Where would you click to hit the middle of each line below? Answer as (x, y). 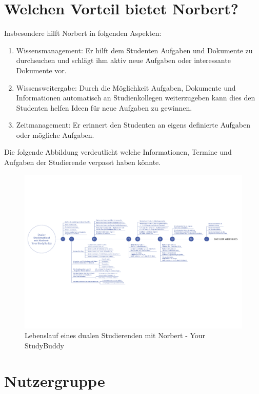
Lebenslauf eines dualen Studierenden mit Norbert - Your (115, 335)
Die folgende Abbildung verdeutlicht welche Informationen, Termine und (118, 152)
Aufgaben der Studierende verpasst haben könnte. (83, 162)
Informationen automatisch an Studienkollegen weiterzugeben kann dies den (136, 98)
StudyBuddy (44, 345)
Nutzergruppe (55, 380)
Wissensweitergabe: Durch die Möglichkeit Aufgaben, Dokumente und (126, 87)
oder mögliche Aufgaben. (55, 134)
